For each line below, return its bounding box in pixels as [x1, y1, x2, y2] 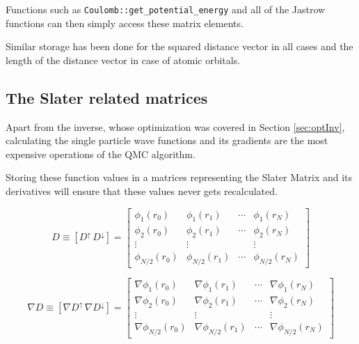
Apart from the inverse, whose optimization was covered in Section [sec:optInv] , [6, 119, 345, 134]
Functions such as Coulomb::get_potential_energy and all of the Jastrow [6, 2, 326, 16]
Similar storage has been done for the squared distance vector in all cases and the [6, 39, 353, 54]
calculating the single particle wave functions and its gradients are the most [6, 133, 328, 148]
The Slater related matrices [6, 86, 208, 108]
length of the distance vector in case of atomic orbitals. [6, 52, 241, 67]
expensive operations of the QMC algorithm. [6, 146, 196, 161]
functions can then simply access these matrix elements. [6, 15, 244, 30]
